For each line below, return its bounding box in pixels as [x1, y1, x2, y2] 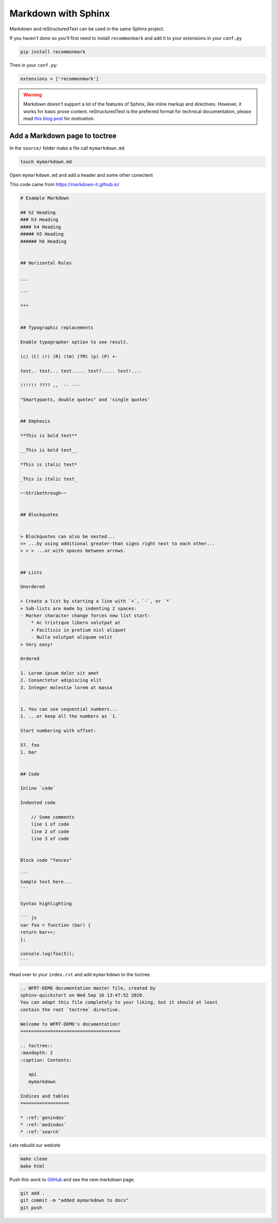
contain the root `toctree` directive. [20, 1006, 121, 1013]
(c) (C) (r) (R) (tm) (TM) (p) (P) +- [20, 353, 118, 359]
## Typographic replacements [20, 325, 94, 331]
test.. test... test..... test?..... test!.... [20, 368, 142, 374]
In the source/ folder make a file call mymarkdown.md [9, 145, 125, 151]
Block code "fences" [20, 857, 72, 864]
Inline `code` [20, 785, 56, 792]
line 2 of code [31, 829, 69, 834]
